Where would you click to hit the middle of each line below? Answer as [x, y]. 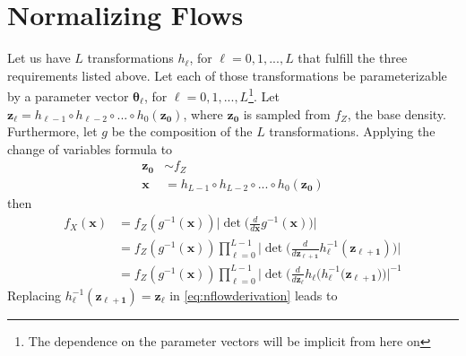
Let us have [39, 58]
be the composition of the [182, 131]
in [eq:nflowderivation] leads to [254, 295]
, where [203, 113]
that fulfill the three [353, 58]
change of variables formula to [90, 148]
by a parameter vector [68, 96]
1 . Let [264, 95]
